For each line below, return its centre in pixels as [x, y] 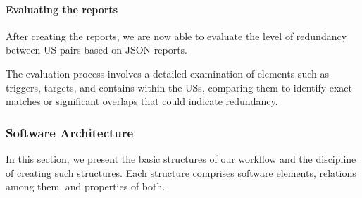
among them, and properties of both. [86, 186]
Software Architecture [70, 132]
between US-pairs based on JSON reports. [96, 50]
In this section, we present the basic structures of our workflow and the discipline [181, 158]
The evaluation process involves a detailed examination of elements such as [167, 73]
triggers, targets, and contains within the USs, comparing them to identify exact [179, 87]
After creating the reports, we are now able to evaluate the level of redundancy [176, 36]
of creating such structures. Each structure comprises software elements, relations [181, 172]
